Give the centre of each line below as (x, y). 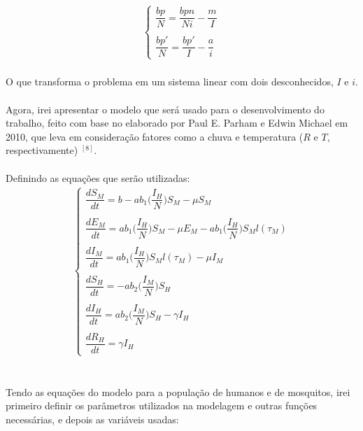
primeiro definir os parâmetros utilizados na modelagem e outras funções (162, 405)
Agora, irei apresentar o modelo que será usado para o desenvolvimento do (165, 109)
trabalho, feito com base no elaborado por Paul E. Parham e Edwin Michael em (177, 123)
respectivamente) (42, 150)
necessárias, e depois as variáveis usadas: (92, 419)
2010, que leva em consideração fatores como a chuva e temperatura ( (155, 136)
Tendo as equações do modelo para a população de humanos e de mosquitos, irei (178, 391)
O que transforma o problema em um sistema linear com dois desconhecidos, (170, 82)
